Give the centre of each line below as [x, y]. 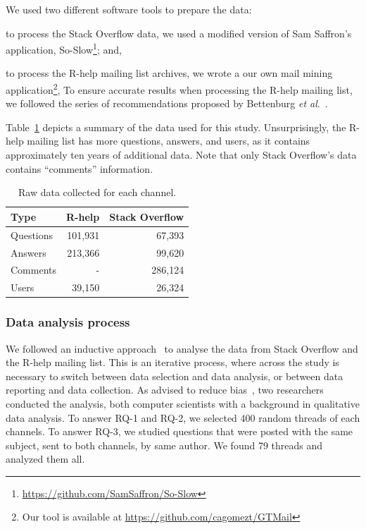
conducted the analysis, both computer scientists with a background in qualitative [183, 403]
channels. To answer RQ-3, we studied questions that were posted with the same [179, 431]
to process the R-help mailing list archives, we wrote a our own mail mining [169, 73]
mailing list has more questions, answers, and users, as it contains [169, 141]
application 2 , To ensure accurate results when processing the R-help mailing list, [179, 89]
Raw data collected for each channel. [97, 192]
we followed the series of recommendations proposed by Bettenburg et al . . [167, 103]
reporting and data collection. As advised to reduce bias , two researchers [165, 390]
